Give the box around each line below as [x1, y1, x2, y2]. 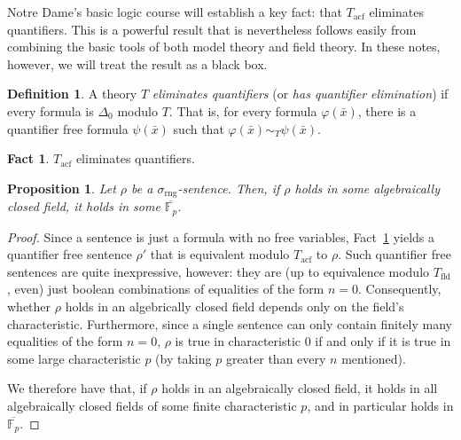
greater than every [225, 349, 326, 367]
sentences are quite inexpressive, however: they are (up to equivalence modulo [7, 262, 430, 280]
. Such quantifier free [338, 245, 451, 263]
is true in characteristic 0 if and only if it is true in [175, 332, 451, 350]
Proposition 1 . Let [7, 178, 116, 197]
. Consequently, [358, 279, 441, 298]
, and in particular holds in [307, 397, 454, 414]
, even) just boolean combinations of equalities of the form [7, 279, 324, 298]
